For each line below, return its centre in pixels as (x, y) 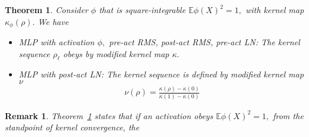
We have (53, 21)
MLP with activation (57, 42)
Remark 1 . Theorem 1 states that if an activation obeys (109, 115)
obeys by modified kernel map (116, 53)
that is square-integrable (142, 10)
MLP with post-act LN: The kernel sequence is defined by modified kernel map (161, 74)
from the (288, 115)
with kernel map (275, 10)
